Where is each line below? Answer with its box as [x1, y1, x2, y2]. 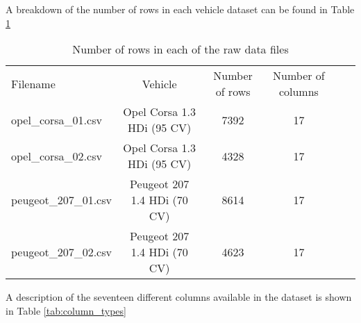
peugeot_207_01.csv [11, 192, 112, 208]
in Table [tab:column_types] [6, 303, 126, 317]
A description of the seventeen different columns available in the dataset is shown [6, 290, 352, 304]
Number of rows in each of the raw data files [72, 41, 289, 58]
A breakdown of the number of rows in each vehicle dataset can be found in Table [6, 2, 355, 16]
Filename [11, 75, 56, 92]
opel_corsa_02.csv [11, 147, 102, 164]
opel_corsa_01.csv [11, 111, 102, 128]
